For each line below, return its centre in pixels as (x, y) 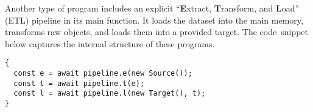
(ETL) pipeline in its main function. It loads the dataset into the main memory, (154, 20)
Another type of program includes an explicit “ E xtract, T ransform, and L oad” (152, 8)
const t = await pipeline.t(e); (79, 83)
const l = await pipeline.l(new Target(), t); (110, 94)
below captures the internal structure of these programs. (110, 43)
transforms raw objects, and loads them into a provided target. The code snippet (156, 32)
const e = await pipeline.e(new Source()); (103, 74)
